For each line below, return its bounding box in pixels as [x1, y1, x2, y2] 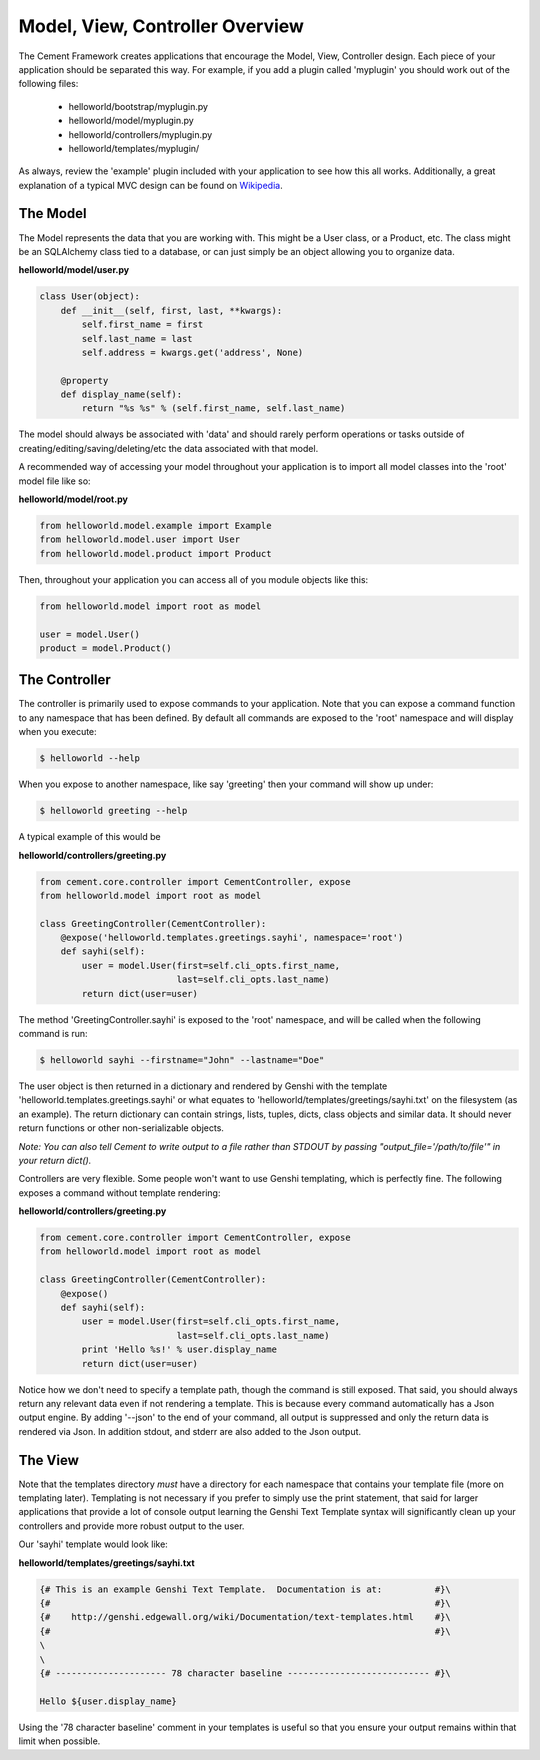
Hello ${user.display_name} [39, 1695, 177, 1707]
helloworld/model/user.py [18, 264, 130, 276]
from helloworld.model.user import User [39, 534, 240, 545]
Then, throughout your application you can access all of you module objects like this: [18, 573, 369, 585]
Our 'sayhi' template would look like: [18, 1538, 169, 1550]
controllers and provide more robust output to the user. [18, 1520, 245, 1532]
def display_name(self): [60, 389, 183, 400]
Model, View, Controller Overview [18, 15, 305, 37]
